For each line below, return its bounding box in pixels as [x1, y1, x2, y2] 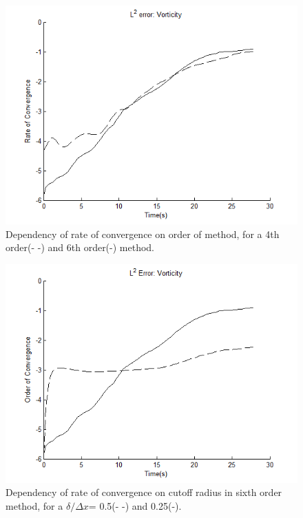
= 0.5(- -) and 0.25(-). [88, 498, 182, 512]
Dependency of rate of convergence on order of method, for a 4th [6, 226, 280, 241]
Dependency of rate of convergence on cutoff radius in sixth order [6, 485, 282, 499]
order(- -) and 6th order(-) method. [6, 240, 155, 255]
